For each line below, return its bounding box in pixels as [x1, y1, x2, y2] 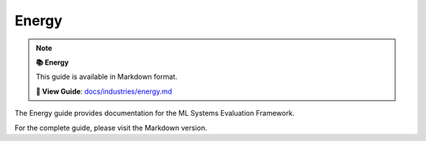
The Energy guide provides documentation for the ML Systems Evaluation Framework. [14, 109, 295, 118]
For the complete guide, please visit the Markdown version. [14, 123, 207, 132]
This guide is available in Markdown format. [35, 72, 177, 82]
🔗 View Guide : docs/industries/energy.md [35, 87, 173, 96]
